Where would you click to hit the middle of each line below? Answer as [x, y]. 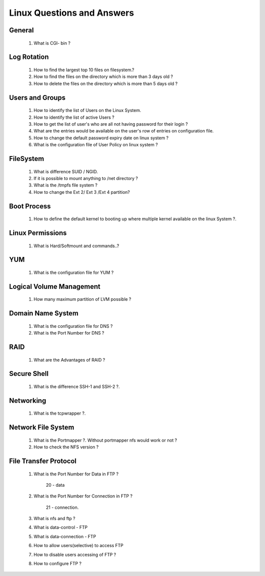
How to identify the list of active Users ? [74, 117]
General [22, 30]
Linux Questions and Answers [72, 13]
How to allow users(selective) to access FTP [79, 546]
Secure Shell [29, 374]
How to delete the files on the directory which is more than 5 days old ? [106, 83]
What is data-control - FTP [61, 527]
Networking [28, 401]
